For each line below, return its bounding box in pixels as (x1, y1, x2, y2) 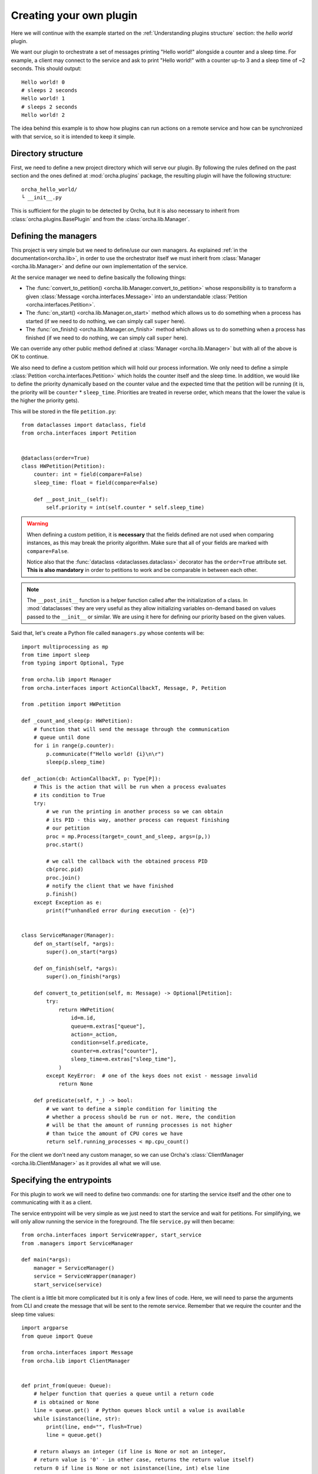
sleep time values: (11, 1311, 55, 1318)
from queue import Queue (21, 1332, 93, 1340)
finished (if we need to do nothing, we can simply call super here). (25, 334, 188, 341)
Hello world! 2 (21, 112, 65, 119)
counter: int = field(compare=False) (33, 471, 143, 478)
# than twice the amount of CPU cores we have (46, 1130, 183, 1137)
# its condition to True (33, 792, 105, 798)
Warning (26, 520, 48, 527)
